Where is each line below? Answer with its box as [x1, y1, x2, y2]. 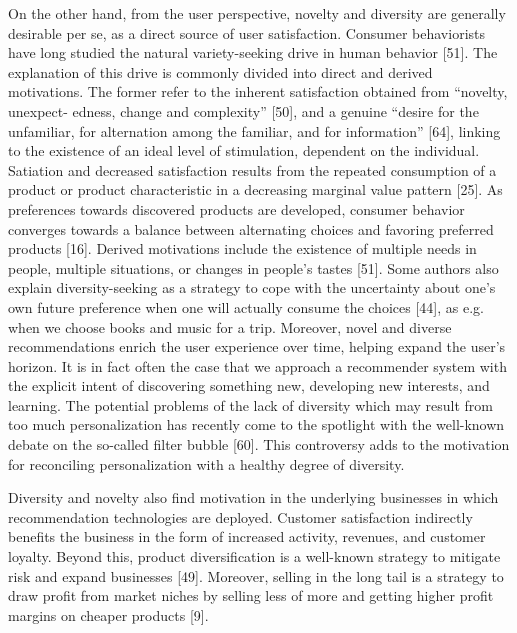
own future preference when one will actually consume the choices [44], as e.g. [8, 296, 484, 317]
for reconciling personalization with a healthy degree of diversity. [8, 453, 405, 474]
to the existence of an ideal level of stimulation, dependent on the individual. [8, 140, 480, 161]
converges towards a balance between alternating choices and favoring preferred [8, 218, 494, 239]
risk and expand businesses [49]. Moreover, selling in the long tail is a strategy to [8, 565, 504, 586]
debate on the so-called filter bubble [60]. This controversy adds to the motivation [8, 434, 510, 455]
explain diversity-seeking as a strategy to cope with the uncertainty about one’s [8, 277, 496, 298]
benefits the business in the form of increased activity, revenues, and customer [8, 526, 486, 547]
